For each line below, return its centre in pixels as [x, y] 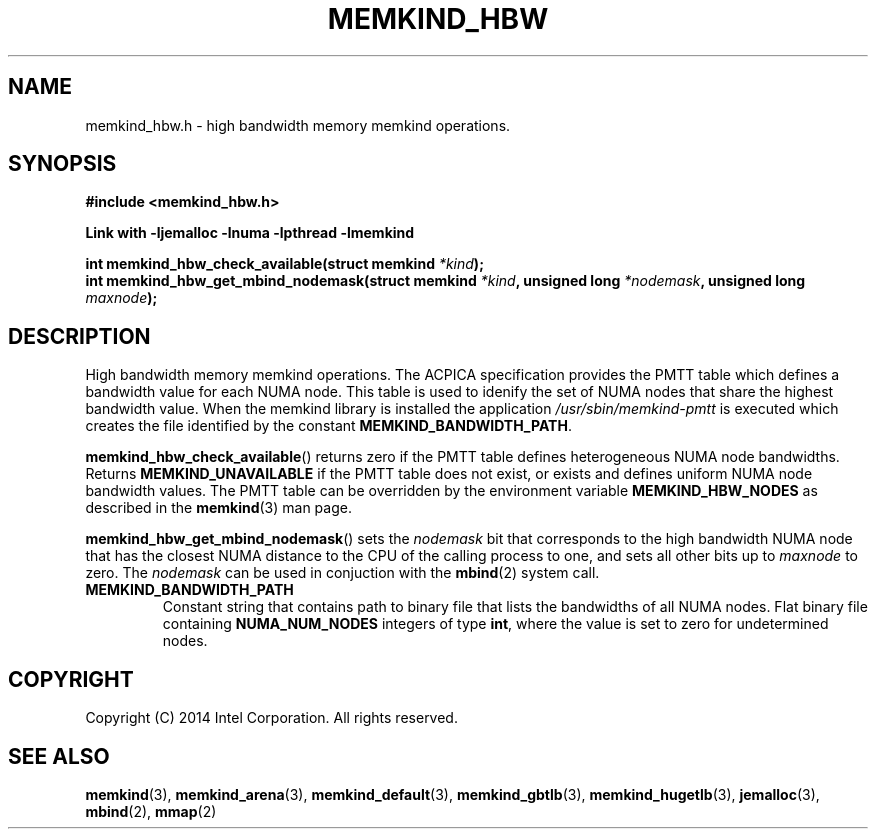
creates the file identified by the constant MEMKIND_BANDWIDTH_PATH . [328, 426]
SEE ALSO [59, 756]
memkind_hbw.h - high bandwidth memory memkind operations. [298, 125]
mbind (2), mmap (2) [151, 811]
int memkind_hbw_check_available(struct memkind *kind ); [284, 264]
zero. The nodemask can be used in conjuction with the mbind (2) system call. [342, 573]
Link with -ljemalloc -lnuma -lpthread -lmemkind [250, 233]
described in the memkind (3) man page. [218, 508]
